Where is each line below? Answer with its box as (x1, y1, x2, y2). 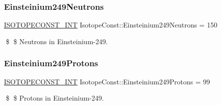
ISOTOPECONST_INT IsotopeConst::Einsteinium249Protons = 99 (4, 76, 210, 86)
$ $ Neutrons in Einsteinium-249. (5, 36, 108, 46)
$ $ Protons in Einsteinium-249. (5, 93, 104, 103)
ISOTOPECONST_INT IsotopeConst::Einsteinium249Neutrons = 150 (4, 20, 218, 30)
